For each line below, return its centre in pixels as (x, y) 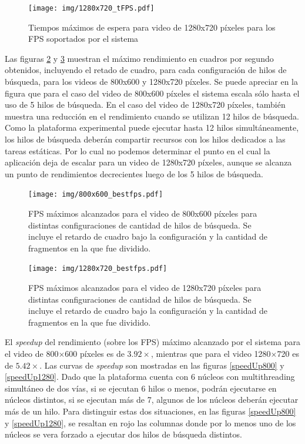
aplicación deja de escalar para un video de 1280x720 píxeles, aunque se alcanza (148, 162)
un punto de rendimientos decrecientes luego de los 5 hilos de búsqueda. (134, 173)
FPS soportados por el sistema (83, 39)
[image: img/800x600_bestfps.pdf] (96, 195)
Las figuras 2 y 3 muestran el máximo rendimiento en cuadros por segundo (139, 58)
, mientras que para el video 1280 (211, 354)
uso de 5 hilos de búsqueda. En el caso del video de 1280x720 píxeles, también (145, 105)
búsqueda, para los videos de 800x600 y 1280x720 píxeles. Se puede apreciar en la (151, 82)
